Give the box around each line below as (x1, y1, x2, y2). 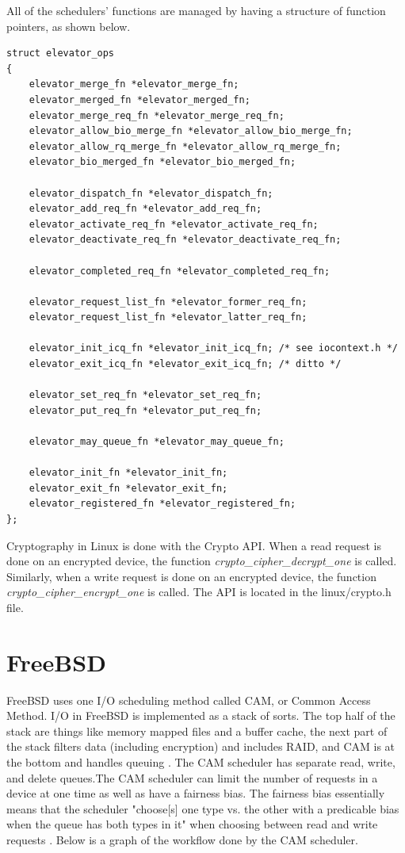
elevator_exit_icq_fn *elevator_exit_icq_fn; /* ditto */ (29, 358, 342, 370)
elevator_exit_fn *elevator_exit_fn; (29, 482, 228, 494)
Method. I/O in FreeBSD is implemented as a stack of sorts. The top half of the (6, 707, 395, 724)
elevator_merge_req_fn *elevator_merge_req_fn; (29, 109, 285, 121)
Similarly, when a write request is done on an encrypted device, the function (6, 568, 376, 584)
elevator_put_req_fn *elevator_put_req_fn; (29, 404, 262, 416)
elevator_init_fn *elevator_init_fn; (29, 467, 228, 479)
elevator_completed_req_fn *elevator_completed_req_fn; (29, 265, 330, 277)
